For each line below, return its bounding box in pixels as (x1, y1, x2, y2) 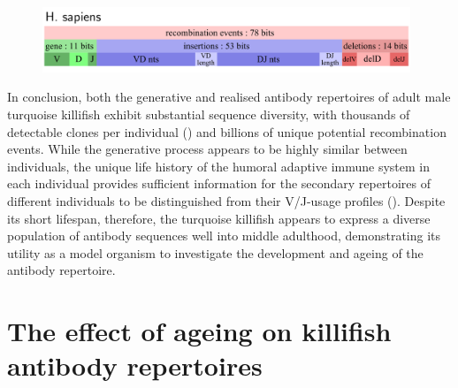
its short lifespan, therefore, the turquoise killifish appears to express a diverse (7, 209, 431, 227)
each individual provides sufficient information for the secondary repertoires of (7, 174, 431, 193)
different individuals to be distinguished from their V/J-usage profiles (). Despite (7, 192, 446, 209)
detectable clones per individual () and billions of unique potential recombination (7, 122, 447, 141)
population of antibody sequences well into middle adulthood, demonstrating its (7, 226, 441, 245)
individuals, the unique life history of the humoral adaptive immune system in (7, 156, 430, 175)
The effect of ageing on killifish (7, 313, 392, 349)
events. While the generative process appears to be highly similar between (7, 140, 408, 158)
